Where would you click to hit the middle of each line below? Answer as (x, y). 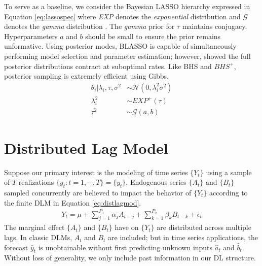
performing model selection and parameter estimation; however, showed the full (127, 56)
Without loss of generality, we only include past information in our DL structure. (130, 258)
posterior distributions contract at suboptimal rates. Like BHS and (108, 66)
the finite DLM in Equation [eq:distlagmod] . (73, 202)
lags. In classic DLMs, (38, 237)
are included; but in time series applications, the (183, 237)
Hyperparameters (31, 36)
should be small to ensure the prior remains (153, 36)
